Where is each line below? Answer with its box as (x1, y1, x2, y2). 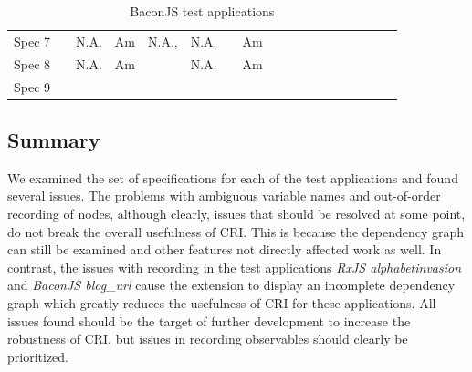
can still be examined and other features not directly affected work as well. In (7, 240, 442, 259)
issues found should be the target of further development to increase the (7, 311, 411, 330)
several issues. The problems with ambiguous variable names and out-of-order (7, 186, 441, 205)
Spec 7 (14, 31, 51, 50)
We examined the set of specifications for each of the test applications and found (7, 168, 458, 187)
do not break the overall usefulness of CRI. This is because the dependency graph (7, 222, 465, 241)
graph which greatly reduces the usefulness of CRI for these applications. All (7, 293, 436, 312)
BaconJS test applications (130, 2, 275, 20)
